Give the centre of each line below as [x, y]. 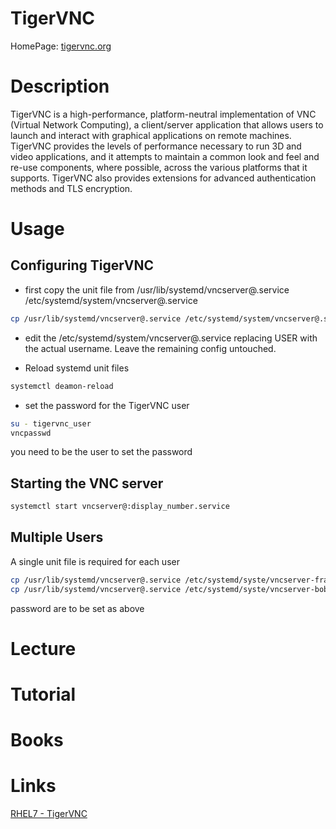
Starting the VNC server [87, 483]
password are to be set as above [77, 608]
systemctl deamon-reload [62, 386]
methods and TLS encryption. [71, 188]
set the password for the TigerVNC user [107, 405]
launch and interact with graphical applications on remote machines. [151, 135]
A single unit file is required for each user [95, 561]
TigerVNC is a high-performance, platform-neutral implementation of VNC [163, 114]
